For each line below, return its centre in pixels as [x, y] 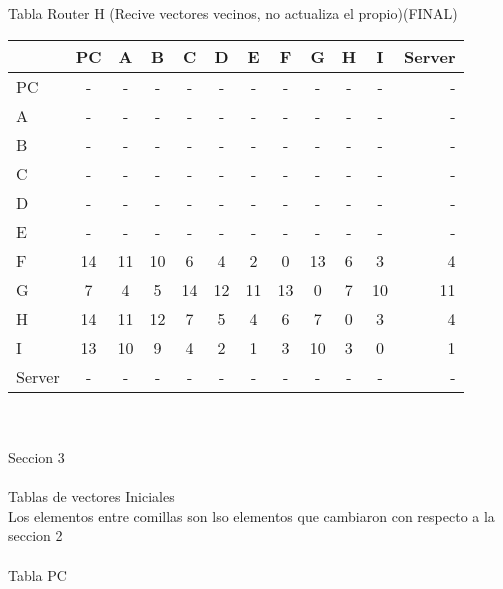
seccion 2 [35, 535]
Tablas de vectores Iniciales [91, 496]
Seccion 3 [36, 456]
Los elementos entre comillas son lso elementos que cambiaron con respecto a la [251, 515]
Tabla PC [37, 574]
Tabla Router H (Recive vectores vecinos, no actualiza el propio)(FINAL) [233, 13]
